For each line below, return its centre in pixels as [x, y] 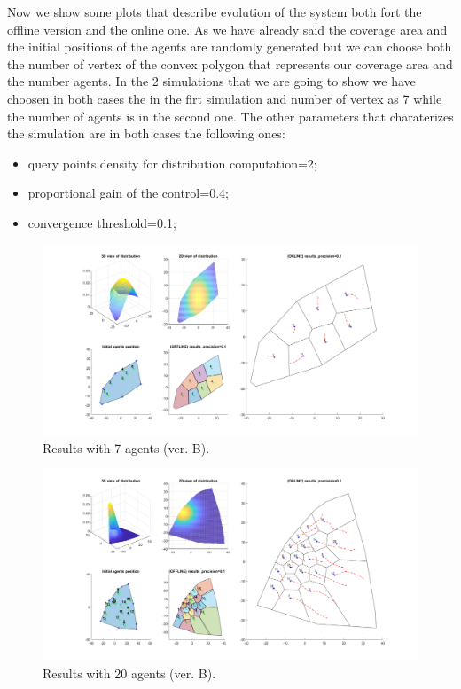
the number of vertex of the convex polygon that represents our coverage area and [230, 63]
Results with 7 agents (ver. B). [126, 447]
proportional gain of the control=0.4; [128, 193]
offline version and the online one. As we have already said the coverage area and [227, 29]
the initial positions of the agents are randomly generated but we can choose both [230, 47]
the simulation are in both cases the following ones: [146, 133]
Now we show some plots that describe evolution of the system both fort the [215, 12]
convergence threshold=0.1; [102, 222]
